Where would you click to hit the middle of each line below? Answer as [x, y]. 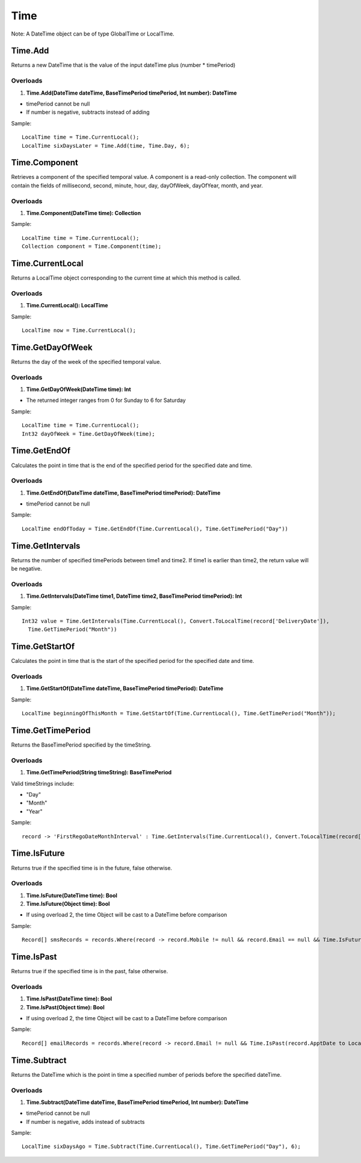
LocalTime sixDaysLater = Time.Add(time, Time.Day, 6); [106, 146]
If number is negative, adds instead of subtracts [85, 1121]
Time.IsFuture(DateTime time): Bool [72, 895]
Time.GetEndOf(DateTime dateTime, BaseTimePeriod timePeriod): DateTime [123, 493]
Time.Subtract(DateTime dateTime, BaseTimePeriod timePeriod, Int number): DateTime [137, 1102]
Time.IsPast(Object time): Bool [65, 1007]
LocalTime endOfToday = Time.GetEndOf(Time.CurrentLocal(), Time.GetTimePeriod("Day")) [155, 528]
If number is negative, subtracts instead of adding [88, 112]
